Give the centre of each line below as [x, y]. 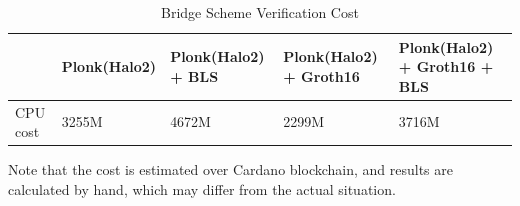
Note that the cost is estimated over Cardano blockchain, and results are [231, 169]
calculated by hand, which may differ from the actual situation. [202, 188]
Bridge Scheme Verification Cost [260, 12]
